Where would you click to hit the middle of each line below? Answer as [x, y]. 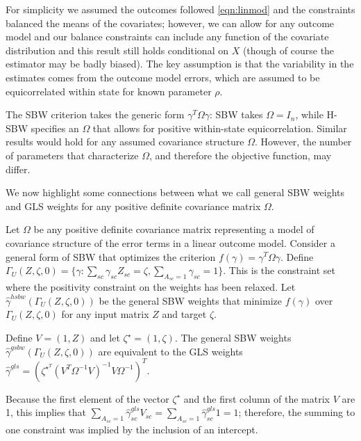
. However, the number [303, 142]
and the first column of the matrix [257, 398]
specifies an [55, 128]
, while [309, 114]
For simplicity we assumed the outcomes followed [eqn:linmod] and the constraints [180, 9]
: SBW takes [236, 114]
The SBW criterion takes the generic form [95, 114]
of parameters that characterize [72, 155]
